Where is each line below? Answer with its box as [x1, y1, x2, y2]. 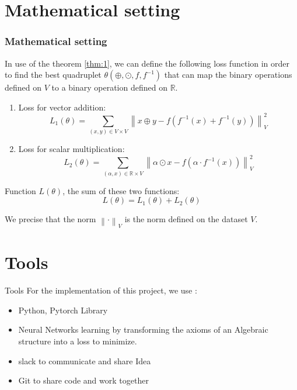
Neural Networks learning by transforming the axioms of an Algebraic [18, 323, 268, 336]
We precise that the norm [5, 213, 96, 225]
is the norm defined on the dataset [124, 213, 248, 225]
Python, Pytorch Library [18, 303, 108, 316]
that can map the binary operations [164, 68, 292, 81]
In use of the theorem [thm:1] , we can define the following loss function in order [5, 57, 290, 69]
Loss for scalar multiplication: [18, 143, 125, 155]
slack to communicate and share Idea [18, 354, 151, 367]
